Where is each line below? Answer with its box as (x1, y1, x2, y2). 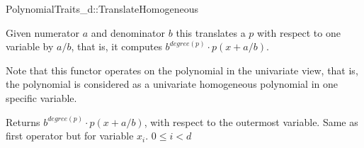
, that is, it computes (71, 39, 162, 54)
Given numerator (6, 25, 80, 40)
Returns (6, 114, 40, 129)
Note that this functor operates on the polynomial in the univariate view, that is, (6, 62, 358, 77)
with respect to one (257, 25, 341, 40)
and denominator (91, 25, 166, 40)
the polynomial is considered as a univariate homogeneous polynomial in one (6, 76, 339, 91)
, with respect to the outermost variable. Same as (144, 114, 358, 129)
